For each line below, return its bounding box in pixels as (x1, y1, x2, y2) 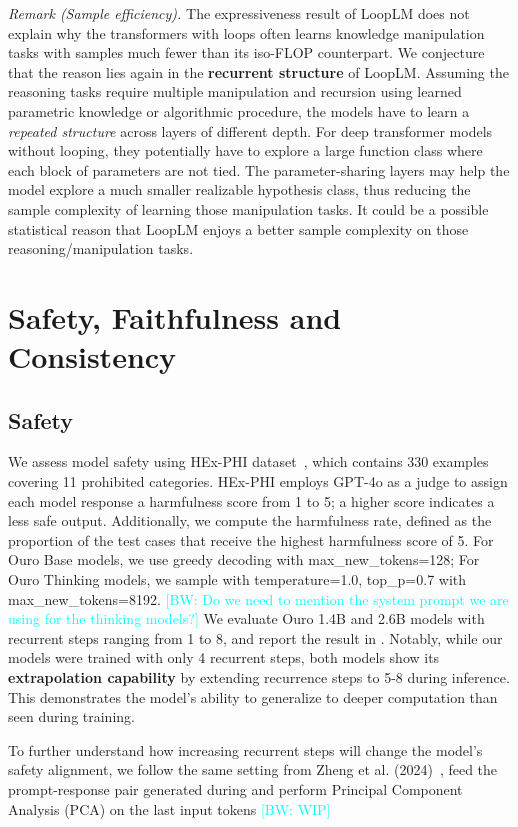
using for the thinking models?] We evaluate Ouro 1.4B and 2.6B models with (8, 608, 485, 629)
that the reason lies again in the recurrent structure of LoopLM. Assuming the (8, 61, 509, 82)
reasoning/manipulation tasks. (8, 238, 194, 259)
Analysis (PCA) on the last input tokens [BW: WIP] (8, 798, 331, 819)
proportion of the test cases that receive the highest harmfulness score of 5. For (8, 529, 494, 550)
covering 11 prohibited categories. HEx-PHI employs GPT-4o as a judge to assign (8, 471, 508, 492)
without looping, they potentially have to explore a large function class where (8, 140, 483, 161)
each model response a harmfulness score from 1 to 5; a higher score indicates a (8, 490, 495, 511)
